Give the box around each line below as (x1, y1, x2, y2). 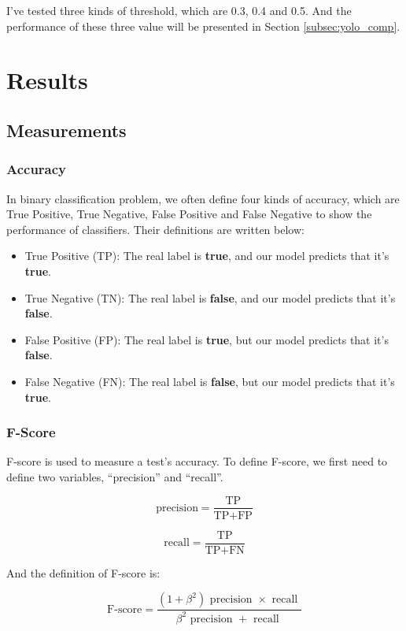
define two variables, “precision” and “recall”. (6, 468, 223, 484)
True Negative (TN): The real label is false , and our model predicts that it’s (24, 289, 396, 306)
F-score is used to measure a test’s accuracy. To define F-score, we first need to (6, 453, 388, 470)
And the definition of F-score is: (6, 564, 161, 581)
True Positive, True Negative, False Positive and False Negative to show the (6, 206, 372, 222)
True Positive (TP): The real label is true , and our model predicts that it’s (24, 247, 389, 264)
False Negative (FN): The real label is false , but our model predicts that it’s (24, 373, 395, 389)
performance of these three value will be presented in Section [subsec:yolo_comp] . (6, 17, 400, 34)
